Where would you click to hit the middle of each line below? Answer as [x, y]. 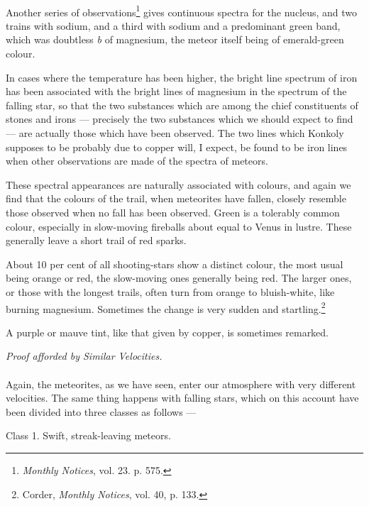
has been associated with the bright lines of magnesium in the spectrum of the [176, 91]
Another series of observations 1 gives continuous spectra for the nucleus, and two [182, 11]
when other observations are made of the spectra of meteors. [137, 161]
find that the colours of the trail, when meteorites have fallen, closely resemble [176, 198]
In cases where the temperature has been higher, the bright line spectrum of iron [182, 77]
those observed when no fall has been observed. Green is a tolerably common [173, 212]
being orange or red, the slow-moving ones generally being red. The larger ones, [179, 278]
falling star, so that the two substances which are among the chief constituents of [182, 105]
